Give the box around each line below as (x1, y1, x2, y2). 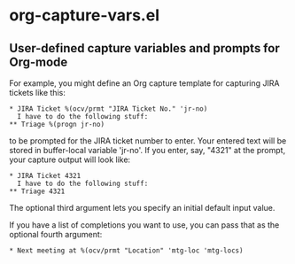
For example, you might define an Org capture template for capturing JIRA (9, 78, 280, 89)
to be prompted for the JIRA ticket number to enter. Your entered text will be (9, 136, 287, 146)
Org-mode (9, 54, 68, 69)
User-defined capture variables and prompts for (9, 41, 281, 56)
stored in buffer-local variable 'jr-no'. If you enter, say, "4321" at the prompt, (9, 145, 286, 155)
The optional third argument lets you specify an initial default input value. (9, 203, 276, 213)
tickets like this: (9, 88, 66, 97)
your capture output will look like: (9, 154, 131, 165)
